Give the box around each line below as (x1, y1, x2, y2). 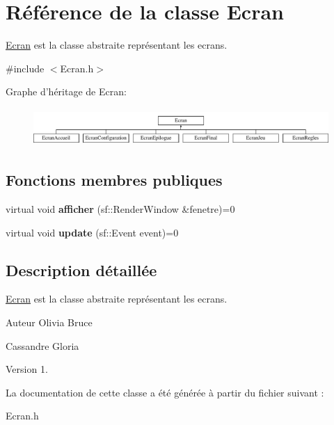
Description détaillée (6, 259, 157, 280)
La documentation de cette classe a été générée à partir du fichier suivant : (6, 385, 324, 399)
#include (6, 61, 45, 75)
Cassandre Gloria (6, 338, 79, 353)
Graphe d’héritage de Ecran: (6, 84, 127, 99)
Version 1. (6, 362, 48, 376)
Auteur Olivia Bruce (6, 314, 93, 329)
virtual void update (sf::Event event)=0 (6, 225, 179, 239)
